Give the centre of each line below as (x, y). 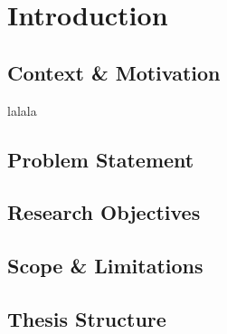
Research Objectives (104, 212)
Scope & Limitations (105, 266)
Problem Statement (101, 159)
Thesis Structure (87, 318)
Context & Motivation (114, 72)
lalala (22, 110)
